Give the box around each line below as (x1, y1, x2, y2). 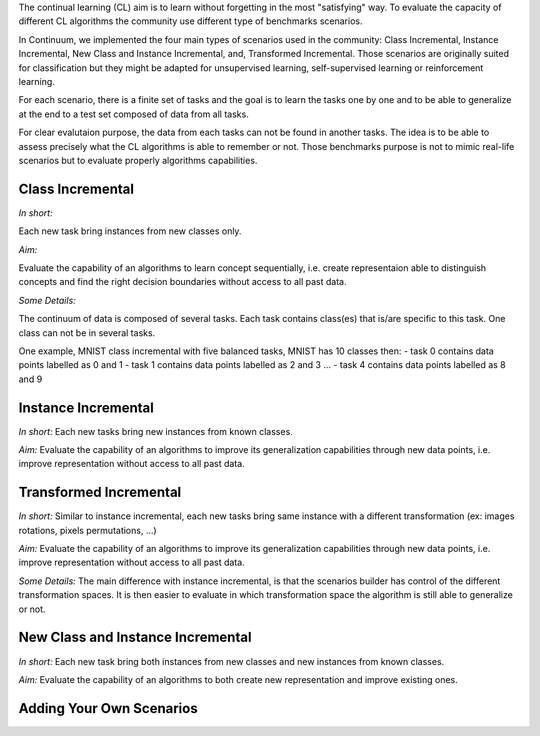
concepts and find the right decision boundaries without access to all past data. (18, 276, 347, 288)
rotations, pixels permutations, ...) (18, 524, 157, 536)
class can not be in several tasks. (18, 326, 156, 339)
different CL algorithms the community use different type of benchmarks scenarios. (18, 15, 363, 27)
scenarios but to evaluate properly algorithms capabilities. (18, 154, 258, 166)
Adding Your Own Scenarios (18, 700, 199, 717)
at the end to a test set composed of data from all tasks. (18, 108, 249, 120)
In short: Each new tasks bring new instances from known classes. (18, 425, 294, 437)
